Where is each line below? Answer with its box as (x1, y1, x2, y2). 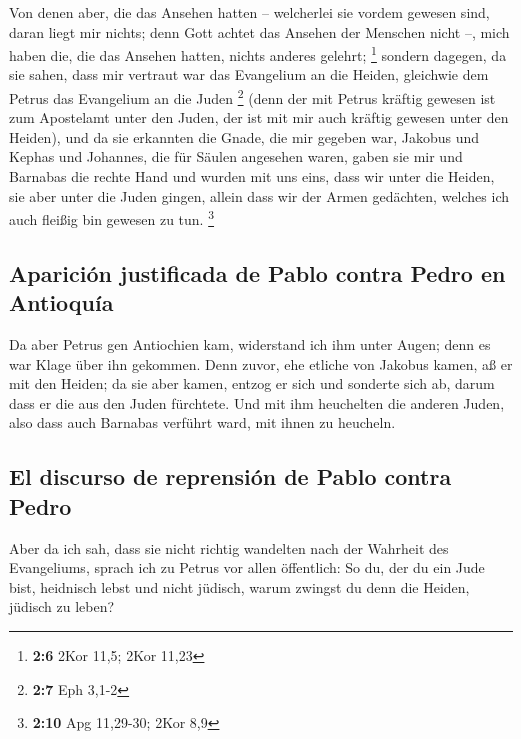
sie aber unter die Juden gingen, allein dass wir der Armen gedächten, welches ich (9, 185, 509, 206)
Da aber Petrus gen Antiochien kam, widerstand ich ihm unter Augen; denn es (9, 334, 491, 355)
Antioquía (9, 287, 114, 318)
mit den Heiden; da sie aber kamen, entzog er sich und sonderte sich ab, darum (9, 373, 495, 394)
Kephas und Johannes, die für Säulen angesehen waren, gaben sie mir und (9, 146, 463, 167)
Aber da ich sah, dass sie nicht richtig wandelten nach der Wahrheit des (9, 537, 449, 558)
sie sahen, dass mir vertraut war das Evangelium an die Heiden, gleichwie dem (9, 64, 489, 85)
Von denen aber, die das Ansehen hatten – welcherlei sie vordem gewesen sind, (9, 2, 490, 22)
